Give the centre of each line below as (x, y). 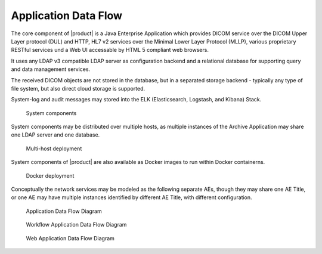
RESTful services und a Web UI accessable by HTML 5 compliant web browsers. (110, 50)
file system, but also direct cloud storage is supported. (78, 88)
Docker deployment (50, 175)
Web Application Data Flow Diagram (70, 238)
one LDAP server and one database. (55, 135)
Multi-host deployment (54, 148)
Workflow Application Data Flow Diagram (76, 225)
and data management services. (51, 69)
